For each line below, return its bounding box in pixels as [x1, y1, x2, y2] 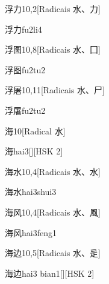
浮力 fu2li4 [5, 22, 42, 35]
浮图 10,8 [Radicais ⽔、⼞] [5, 43, 101, 56]
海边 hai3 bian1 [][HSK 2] [5, 266, 95, 279]
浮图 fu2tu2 [5, 63, 46, 76]
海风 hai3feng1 [5, 226, 57, 239]
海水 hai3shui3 [5, 185, 57, 198]
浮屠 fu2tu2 [5, 104, 46, 116]
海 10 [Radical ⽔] [5, 124, 66, 137]
